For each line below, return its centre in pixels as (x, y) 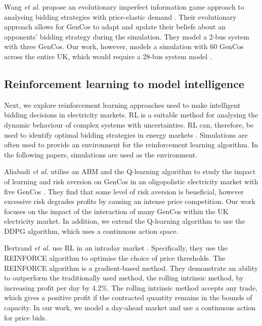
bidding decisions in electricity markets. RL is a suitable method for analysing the (131, 115)
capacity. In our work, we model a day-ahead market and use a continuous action (130, 308)
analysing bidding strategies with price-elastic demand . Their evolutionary (120, 16)
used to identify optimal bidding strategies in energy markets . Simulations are (126, 134)
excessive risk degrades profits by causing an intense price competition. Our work (130, 201)
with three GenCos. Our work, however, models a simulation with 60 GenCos (124, 46)
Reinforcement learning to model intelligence (124, 83)
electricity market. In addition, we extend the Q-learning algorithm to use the (125, 221)
